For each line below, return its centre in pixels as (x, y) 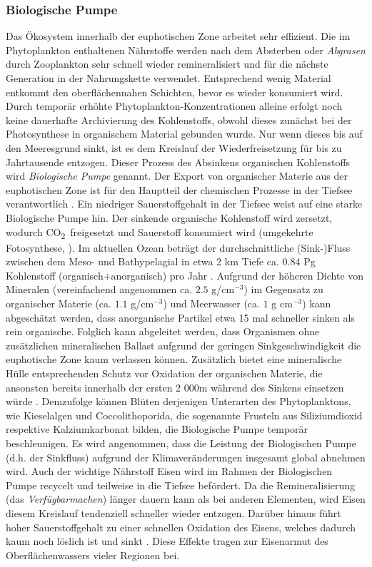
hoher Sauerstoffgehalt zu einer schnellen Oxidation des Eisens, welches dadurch (181, 527)
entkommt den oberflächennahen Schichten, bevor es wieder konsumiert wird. (175, 92)
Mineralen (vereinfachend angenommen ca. (99, 289)
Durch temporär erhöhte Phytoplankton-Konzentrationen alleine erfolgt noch (174, 106)
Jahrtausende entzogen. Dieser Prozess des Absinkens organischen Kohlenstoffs (178, 162)
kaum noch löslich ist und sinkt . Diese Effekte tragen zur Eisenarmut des (167, 541)
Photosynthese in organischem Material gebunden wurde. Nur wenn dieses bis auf (184, 134)
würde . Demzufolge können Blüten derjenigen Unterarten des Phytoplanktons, (179, 401)
